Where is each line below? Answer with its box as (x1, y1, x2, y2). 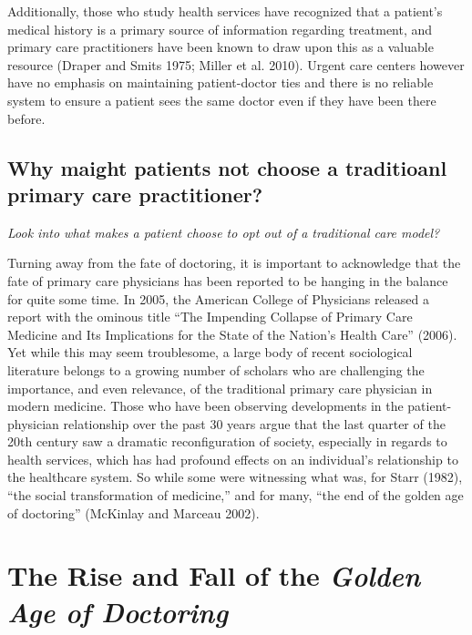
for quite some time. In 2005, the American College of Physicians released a (7, 289, 429, 308)
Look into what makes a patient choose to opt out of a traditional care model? (7, 222, 440, 241)
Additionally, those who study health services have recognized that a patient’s (7, 2, 443, 20)
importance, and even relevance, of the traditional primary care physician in (7, 378, 433, 397)
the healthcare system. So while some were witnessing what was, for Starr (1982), (7, 467, 463, 486)
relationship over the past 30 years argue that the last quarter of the (63, 414, 446, 433)
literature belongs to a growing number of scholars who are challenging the (7, 360, 425, 379)
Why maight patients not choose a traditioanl (7, 153, 447, 181)
